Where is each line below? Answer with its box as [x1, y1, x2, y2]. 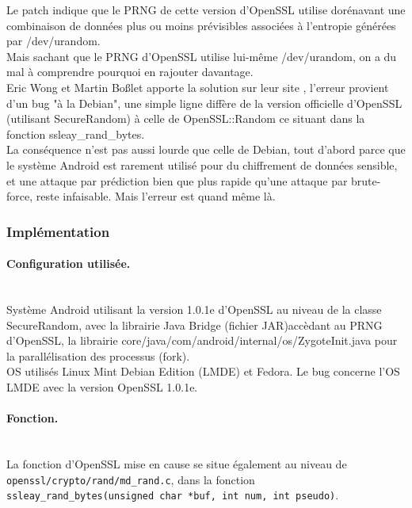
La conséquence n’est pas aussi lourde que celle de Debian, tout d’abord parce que [6, 141, 406, 158]
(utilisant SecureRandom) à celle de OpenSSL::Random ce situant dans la [6, 110, 365, 127]
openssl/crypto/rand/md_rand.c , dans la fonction [6, 471, 255, 487]
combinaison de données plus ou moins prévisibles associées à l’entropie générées [6, 17, 396, 33]
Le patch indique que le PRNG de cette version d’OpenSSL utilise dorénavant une [6, 2, 406, 17]
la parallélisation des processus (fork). [6, 347, 190, 364]
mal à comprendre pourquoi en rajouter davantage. [6, 63, 254, 80]
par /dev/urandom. [6, 32, 101, 49]
